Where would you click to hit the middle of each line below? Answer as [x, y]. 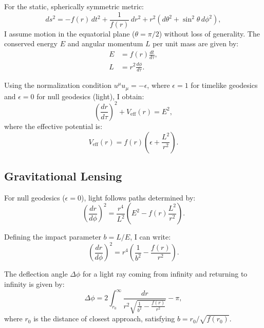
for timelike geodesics [224, 85]
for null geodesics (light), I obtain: [90, 96]
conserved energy [31, 43]
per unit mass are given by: [196, 43]
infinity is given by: [34, 284]
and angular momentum [105, 43]
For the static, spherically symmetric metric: [74, 6]
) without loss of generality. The [209, 33]
